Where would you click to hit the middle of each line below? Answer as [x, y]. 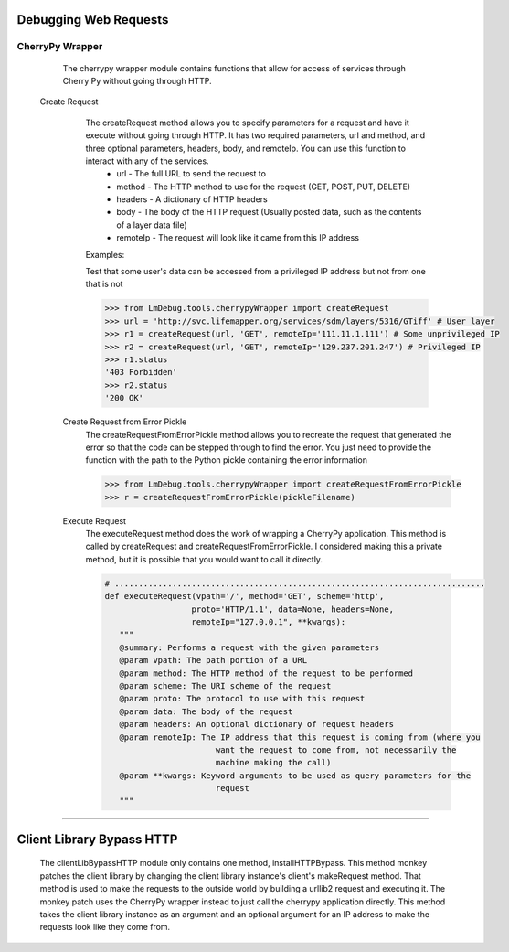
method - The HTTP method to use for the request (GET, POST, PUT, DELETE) [264, 187]
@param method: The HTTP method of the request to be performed [266, 673]
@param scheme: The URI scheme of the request [225, 685]
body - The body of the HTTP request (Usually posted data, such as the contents [269, 212]
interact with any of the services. [147, 161]
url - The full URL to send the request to [191, 174]
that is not [104, 284]
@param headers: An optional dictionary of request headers [257, 724]
